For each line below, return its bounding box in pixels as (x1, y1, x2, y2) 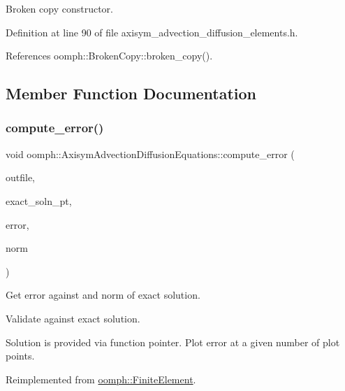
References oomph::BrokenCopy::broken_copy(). (6, 48, 213, 63)
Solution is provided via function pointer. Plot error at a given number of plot (6, 334, 340, 349)
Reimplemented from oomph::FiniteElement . (6, 371, 196, 386)
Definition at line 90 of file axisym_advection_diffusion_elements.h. (6, 24, 298, 39)
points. (6, 348, 35, 363)
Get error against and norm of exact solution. (6, 287, 200, 302)
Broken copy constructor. (6, 1, 113, 15)
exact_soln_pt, (6, 193, 72, 208)
